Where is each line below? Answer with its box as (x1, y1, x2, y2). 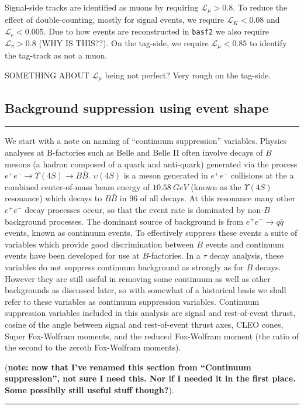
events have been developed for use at (5, 249, 140, 262)
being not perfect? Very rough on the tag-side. (105, 68, 271, 81)
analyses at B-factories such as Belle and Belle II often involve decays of (5, 146, 263, 158)
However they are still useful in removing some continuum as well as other (5, 272, 271, 284)
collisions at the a (230, 169, 294, 181)
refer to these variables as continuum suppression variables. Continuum (5, 295, 260, 307)
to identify (250, 36, 287, 49)
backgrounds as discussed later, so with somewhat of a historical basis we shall (5, 284, 286, 296)
